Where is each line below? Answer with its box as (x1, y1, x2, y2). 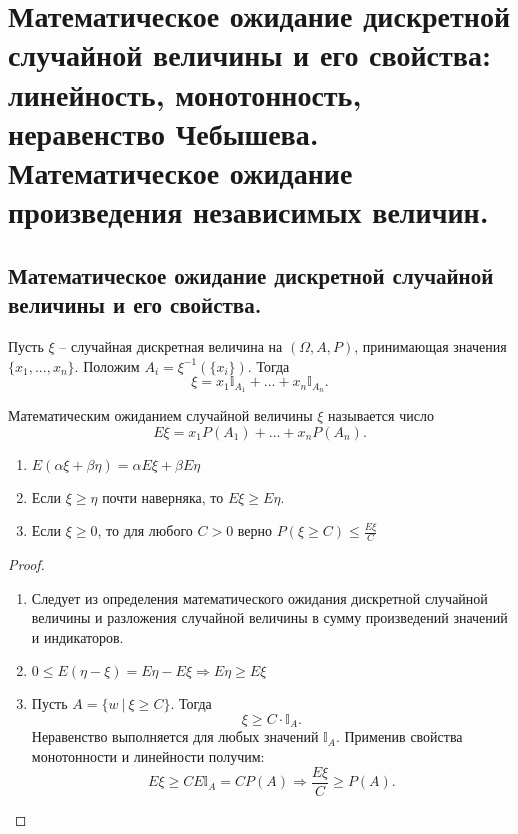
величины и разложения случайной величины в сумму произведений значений (31, 607, 508, 628)
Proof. (8, 553, 45, 574)
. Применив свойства (335, 726, 463, 747)
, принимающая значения (354, 335, 507, 356)
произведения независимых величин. (8, 191, 489, 232)
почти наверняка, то (102, 486, 224, 507)
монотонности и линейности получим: (31, 745, 265, 766)
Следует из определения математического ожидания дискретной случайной (31, 587, 488, 608)
